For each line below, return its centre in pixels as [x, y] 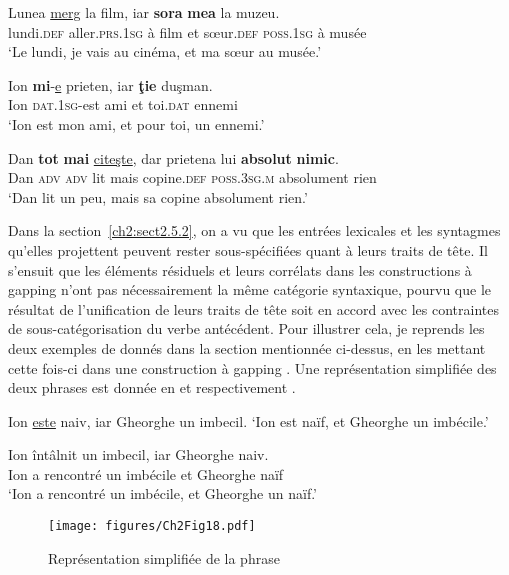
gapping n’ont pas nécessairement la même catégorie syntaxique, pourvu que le [250, 289]
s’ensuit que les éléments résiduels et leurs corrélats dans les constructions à [240, 269]
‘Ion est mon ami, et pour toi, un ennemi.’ [136, 123]
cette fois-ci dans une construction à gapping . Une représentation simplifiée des [252, 367]
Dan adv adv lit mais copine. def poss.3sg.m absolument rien [192, 177]
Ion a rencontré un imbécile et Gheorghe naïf [146, 473]
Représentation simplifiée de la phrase [164, 557]
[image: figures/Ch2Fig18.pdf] [152, 526]
